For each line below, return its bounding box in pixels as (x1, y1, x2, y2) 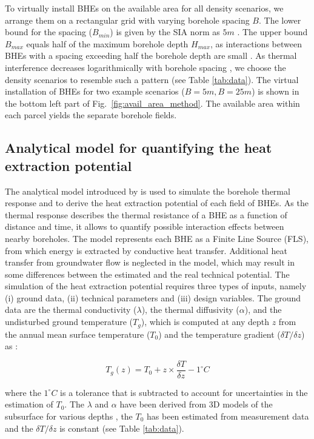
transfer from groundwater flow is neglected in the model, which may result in (5, 256, 295, 269)
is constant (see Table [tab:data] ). (59, 421, 184, 434)
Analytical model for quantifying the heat (5, 138, 272, 157)
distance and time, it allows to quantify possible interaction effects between (5, 220, 284, 233)
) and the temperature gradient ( (158, 327, 281, 340)
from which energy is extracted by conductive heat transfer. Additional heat (5, 244, 287, 256)
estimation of (5, 398, 53, 411)
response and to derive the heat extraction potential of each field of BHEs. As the (5, 196, 309, 209)
